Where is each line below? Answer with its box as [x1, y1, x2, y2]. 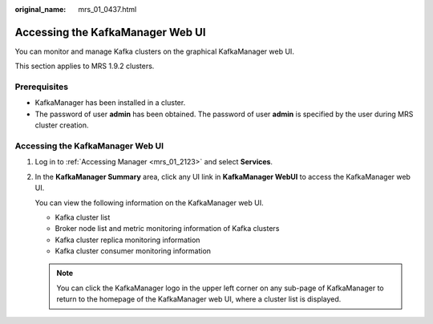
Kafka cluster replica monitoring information [55, 235, 200, 245]
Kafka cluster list [55, 213, 111, 222]
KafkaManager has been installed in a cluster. [34, 98, 186, 107]
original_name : [14, 5, 67, 14]
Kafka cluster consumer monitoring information [55, 246, 212, 256]
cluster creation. [34, 120, 89, 130]
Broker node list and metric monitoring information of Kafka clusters [55, 224, 280, 233]
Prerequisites [14, 81, 68, 92]
